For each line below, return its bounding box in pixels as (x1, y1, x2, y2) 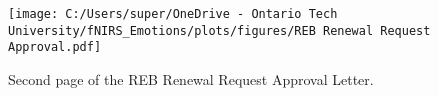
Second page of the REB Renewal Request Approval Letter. (8, 68, 374, 89)
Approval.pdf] (8, 40, 102, 55)
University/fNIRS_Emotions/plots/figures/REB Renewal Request (8, 23, 431, 38)
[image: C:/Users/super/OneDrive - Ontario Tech (8, 7, 338, 21)
